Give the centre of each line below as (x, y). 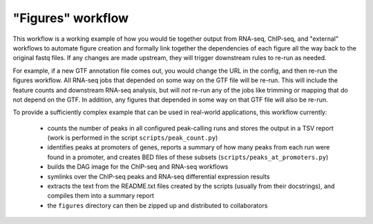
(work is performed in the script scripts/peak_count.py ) (133, 138)
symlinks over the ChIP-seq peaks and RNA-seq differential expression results (159, 176)
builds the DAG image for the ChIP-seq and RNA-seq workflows (138, 167)
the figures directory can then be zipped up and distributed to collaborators (157, 205)
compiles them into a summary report (101, 196)
